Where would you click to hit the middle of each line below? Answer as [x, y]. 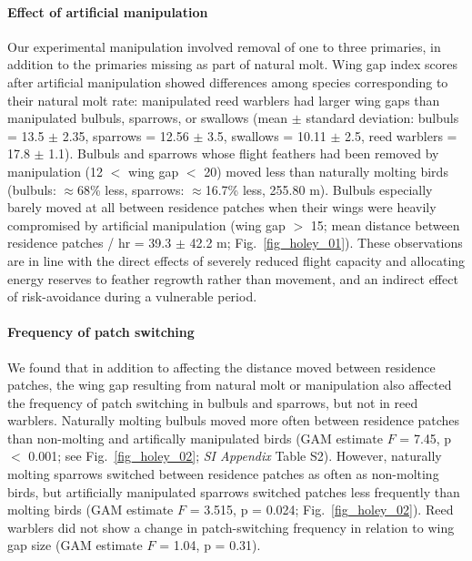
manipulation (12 [55, 171]
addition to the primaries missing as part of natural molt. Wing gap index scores [232, 64]
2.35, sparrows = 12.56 [126, 135]
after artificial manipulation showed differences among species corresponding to [228, 82]
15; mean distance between [385, 224]
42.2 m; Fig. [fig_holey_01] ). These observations [326, 243]
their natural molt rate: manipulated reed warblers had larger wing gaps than [224, 100]
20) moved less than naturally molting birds [326, 171]
